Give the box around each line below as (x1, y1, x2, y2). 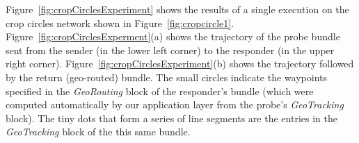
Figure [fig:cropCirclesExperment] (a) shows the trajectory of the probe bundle (6, 29, 340, 44)
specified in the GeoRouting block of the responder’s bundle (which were (6, 83, 314, 98)
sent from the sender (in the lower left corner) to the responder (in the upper (6, 42, 335, 57)
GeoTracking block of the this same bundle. (6, 124, 191, 139)
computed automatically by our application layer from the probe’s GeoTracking (6, 97, 344, 112)
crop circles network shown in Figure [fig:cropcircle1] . (6, 15, 234, 30)
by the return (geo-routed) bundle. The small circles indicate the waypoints (6, 69, 327, 84)
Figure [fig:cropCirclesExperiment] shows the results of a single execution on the (6, 2, 349, 16)
